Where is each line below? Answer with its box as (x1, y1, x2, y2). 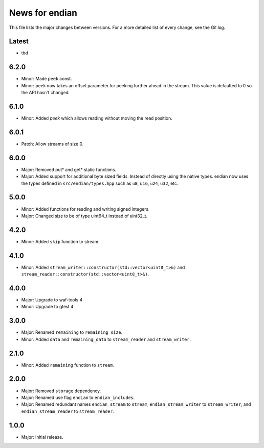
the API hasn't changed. (21, 90, 70, 96)
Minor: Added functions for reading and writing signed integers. (21, 206, 150, 212)
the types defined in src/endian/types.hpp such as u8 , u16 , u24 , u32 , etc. (21, 180, 178, 186)
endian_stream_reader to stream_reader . (21, 408, 114, 414)
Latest (9, 37, 29, 46)
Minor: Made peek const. (21, 76, 72, 82)
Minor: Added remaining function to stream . (21, 362, 114, 368)
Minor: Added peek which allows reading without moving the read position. (21, 115, 173, 121)
